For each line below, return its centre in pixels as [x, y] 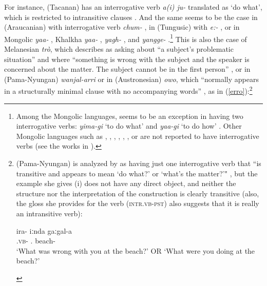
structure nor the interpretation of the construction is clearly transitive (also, [138, 193]
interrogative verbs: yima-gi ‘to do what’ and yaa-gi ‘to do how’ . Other [129, 126]
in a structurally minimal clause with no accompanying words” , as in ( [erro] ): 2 [128, 90]
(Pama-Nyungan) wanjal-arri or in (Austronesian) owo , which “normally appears [131, 79]
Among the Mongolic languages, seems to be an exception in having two [130, 116]
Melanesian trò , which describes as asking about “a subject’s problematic [119, 49]
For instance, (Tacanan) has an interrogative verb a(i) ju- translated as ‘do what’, [133, 7]
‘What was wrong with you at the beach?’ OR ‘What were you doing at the [136, 250]
